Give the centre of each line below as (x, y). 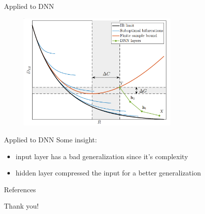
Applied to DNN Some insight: (51, 139)
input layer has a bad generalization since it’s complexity (102, 156)
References (20, 189)
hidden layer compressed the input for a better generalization (108, 173)
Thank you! (21, 206)
